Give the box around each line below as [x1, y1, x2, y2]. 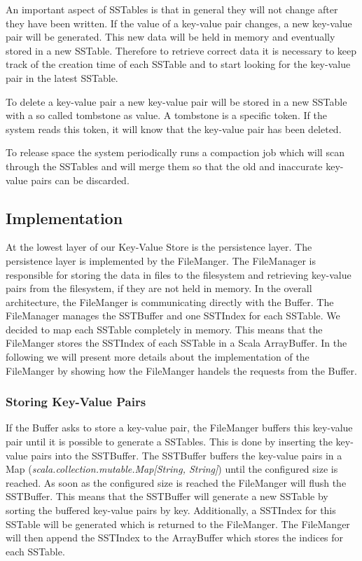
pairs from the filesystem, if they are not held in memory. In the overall [6, 281, 312, 296]
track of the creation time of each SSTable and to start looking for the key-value [6, 57, 351, 71]
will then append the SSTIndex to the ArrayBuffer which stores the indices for [6, 530, 344, 545]
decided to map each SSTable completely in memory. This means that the [6, 321, 323, 336]
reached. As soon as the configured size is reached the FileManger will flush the [6, 475, 347, 490]
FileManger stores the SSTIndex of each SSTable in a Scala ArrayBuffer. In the [6, 335, 347, 350]
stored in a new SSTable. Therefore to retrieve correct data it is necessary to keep [6, 43, 357, 57]
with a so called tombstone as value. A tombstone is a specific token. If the [6, 108, 327, 123]
